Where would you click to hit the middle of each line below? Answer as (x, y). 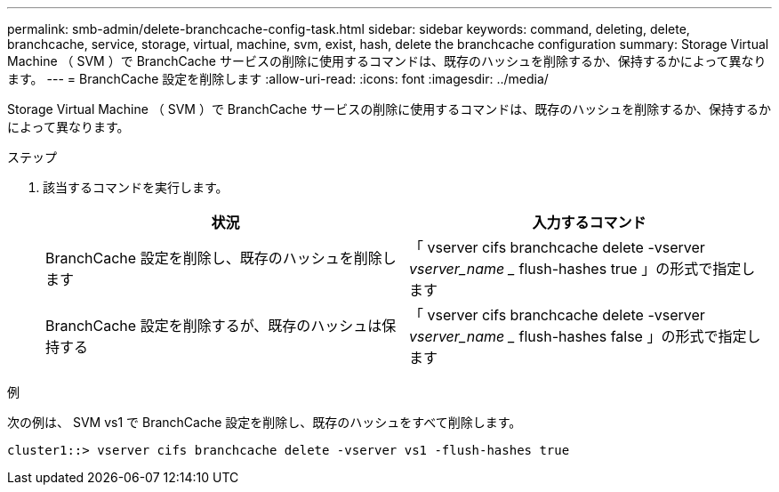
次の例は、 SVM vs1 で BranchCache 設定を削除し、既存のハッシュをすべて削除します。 (265, 422)
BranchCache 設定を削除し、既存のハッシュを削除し (221, 258)
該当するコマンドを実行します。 (136, 187)
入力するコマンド (589, 222)
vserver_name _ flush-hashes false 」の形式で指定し (585, 336)
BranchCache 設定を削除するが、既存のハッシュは (214, 326)
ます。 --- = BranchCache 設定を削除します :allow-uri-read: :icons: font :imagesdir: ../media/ (278, 79)
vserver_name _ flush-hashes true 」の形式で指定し (582, 269)
